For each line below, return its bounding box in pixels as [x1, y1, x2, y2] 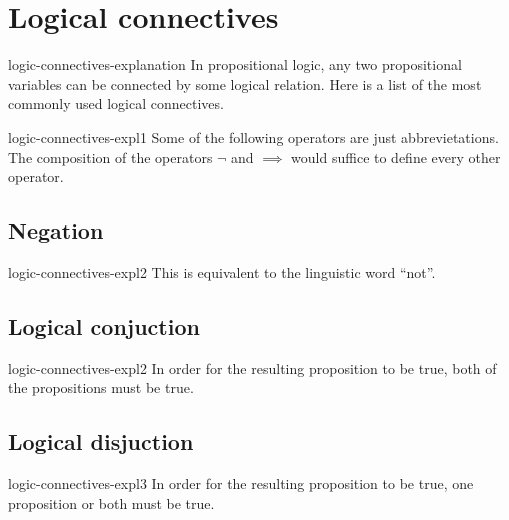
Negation [8, 215, 104, 246]
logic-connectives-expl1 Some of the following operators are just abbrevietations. [8, 126, 499, 147]
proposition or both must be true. [8, 492, 215, 513]
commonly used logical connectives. [8, 93, 224, 114]
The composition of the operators [8, 146, 213, 167]
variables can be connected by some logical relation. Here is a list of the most [8, 73, 482, 94]
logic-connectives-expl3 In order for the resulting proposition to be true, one [8, 473, 474, 494]
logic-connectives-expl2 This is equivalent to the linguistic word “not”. [8, 261, 436, 282]
